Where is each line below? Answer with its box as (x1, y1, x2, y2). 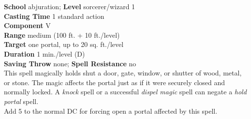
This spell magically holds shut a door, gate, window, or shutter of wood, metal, (4, 68, 242, 78)
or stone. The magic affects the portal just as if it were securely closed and (4, 77, 225, 87)
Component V (4, 20, 51, 30)
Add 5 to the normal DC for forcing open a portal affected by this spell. (4, 105, 218, 116)
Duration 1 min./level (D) (4, 48, 85, 59)
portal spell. (4, 96, 39, 106)
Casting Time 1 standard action (4, 11, 104, 21)
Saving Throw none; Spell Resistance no (4, 58, 136, 68)
